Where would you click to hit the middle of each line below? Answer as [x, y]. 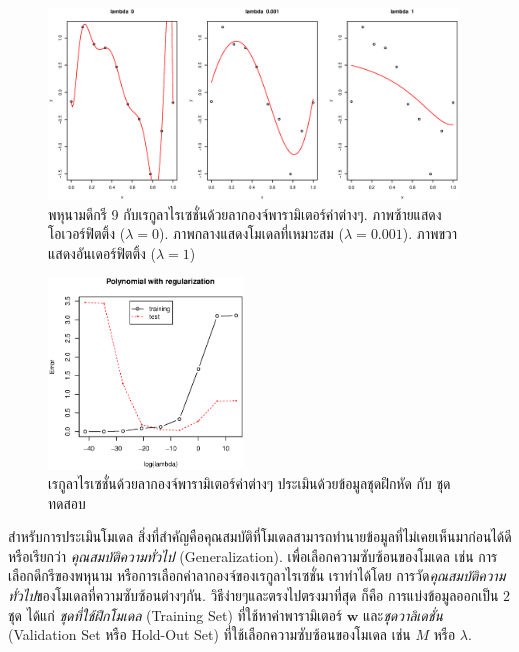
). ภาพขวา [430, 233]
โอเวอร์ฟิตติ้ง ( [87, 233]
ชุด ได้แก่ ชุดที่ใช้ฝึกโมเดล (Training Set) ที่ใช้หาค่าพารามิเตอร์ [175, 614]
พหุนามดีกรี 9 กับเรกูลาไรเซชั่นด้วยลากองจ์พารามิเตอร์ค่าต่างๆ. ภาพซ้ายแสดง [245, 213]
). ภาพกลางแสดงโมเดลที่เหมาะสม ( [251, 233]
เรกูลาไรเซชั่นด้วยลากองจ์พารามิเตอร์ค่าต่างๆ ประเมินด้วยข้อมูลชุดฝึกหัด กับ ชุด [249, 482]
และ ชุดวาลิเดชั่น [403, 614]
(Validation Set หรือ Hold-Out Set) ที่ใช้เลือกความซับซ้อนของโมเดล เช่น [209, 634]
